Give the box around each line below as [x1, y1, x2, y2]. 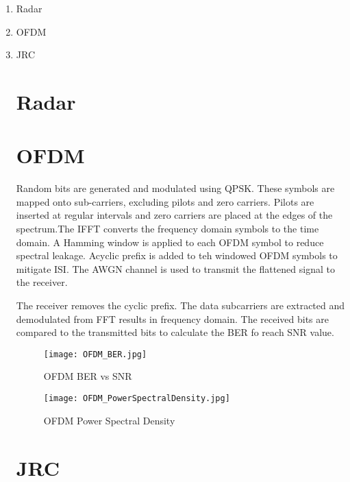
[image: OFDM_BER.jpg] [43, 349, 147, 359]
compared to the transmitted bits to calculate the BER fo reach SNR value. [16, 325, 334, 339]
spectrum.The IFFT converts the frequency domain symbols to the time [16, 221, 319, 236]
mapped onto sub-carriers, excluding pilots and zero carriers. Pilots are [16, 194, 314, 208]
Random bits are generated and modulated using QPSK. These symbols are [16, 181, 335, 195]
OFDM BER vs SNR [43, 369, 132, 383]
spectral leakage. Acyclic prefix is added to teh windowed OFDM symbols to [16, 248, 338, 263]
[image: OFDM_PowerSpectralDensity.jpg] [43, 394, 230, 404]
